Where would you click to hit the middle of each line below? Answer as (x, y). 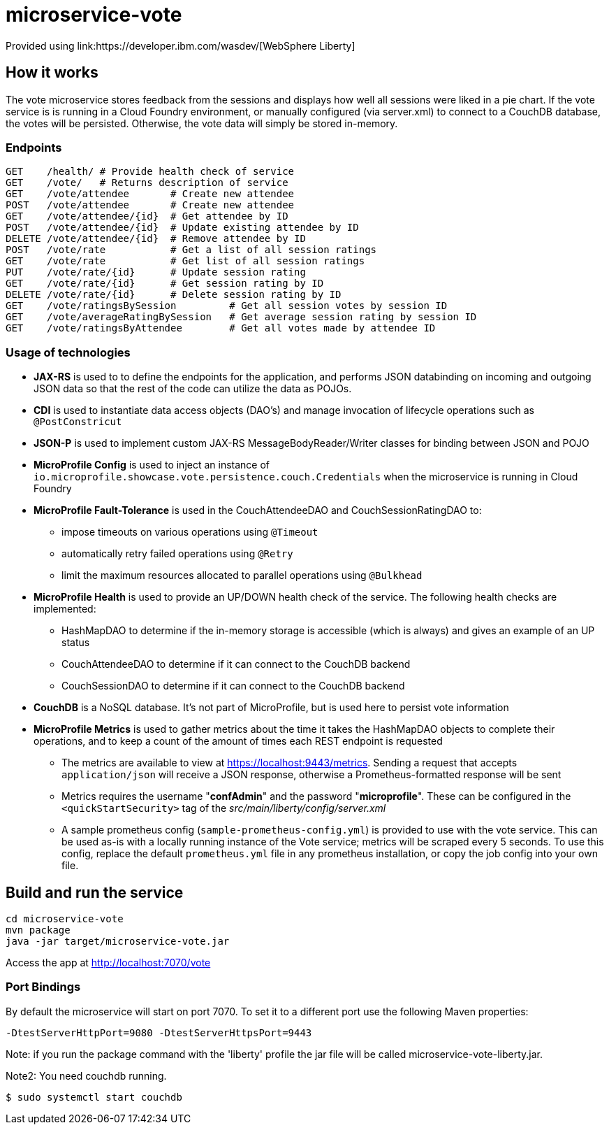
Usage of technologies (68, 352)
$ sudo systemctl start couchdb (94, 1097)
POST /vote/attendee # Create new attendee (150, 205)
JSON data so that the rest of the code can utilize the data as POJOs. (193, 389)
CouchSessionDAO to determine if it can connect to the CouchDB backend (233, 686)
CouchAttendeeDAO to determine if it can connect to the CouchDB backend (236, 664)
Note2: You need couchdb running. (86, 1075)
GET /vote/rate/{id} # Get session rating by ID (165, 284)
